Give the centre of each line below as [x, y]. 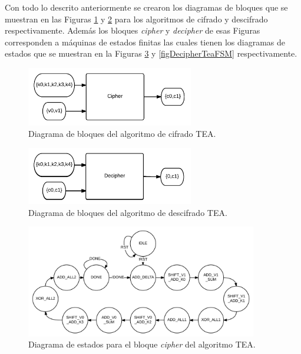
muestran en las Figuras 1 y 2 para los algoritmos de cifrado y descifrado [136, 19]
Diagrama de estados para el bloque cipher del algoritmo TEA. [142, 344]
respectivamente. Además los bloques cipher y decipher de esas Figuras [133, 30]
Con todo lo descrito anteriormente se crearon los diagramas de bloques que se [146, 7]
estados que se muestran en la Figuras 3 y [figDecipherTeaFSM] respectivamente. [151, 53]
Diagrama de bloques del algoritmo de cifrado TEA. [122, 134]
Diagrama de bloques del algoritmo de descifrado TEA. [128, 212]
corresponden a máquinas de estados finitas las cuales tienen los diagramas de [145, 42]
